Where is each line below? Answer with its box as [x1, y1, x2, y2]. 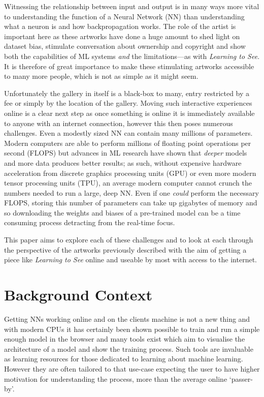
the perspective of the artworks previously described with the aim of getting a [4, 244, 247, 255]
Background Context [4, 284, 152, 305]
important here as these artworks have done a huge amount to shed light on [4, 30, 240, 41]
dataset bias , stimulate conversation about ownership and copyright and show [4, 41, 246, 51]
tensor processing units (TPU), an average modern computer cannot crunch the [4, 177, 252, 188]
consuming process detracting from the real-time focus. [4, 217, 175, 228]
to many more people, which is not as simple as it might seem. [4, 71, 199, 81]
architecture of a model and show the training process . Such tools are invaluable [4, 343, 253, 354]
